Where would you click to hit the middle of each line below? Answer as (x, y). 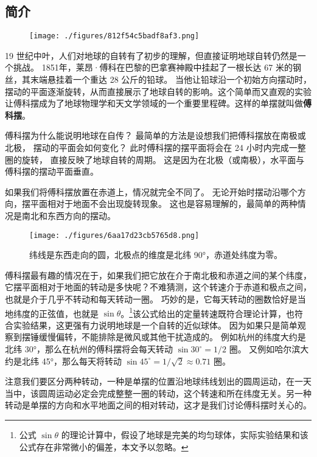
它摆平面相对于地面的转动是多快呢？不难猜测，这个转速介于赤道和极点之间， (158, 287)
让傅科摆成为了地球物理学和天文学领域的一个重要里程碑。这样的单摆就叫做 (154, 103)
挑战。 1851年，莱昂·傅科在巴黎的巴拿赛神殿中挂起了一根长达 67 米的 (153, 67)
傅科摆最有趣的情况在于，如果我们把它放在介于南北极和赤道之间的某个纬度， (158, 275)
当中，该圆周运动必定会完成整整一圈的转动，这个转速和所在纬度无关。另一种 (158, 393)
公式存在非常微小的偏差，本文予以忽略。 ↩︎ (104, 446)
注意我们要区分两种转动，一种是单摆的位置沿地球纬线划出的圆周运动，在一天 (158, 381)
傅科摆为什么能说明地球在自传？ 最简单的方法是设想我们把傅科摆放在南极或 (155, 135)
